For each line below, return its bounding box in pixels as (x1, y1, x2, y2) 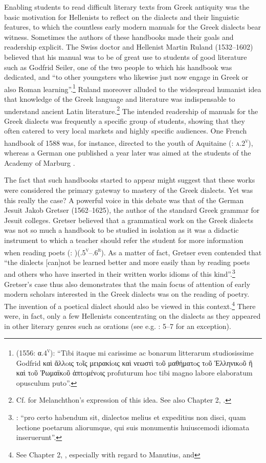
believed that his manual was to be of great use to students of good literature (4, 51, 247, 62)
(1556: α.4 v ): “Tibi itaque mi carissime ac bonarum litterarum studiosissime (16, 346, 254, 358)
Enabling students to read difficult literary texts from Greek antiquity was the (4, 2, 250, 12)
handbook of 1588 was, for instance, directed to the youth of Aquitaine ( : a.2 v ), (4, 136, 253, 148)
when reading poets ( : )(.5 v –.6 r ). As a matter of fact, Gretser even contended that (4, 245, 262, 257)
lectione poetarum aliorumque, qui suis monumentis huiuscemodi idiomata (16, 422, 250, 432)
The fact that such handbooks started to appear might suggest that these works (4, 174, 255, 185)
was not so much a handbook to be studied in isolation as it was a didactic (4, 225, 239, 235)
